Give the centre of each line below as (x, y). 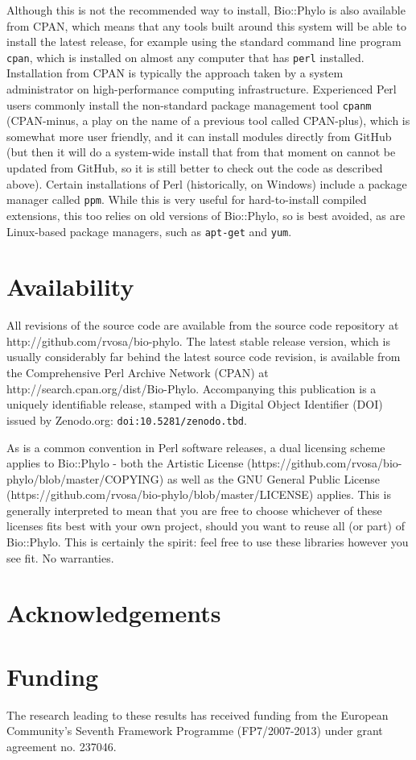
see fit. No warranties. (60, 557)
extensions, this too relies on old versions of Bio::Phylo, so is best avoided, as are (206, 215)
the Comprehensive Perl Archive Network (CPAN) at (138, 373)
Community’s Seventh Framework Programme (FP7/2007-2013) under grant (195, 731)
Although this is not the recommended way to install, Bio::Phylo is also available (206, 10)
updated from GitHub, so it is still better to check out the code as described (195, 168)
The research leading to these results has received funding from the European (198, 714)
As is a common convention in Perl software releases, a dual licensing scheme (196, 447)
